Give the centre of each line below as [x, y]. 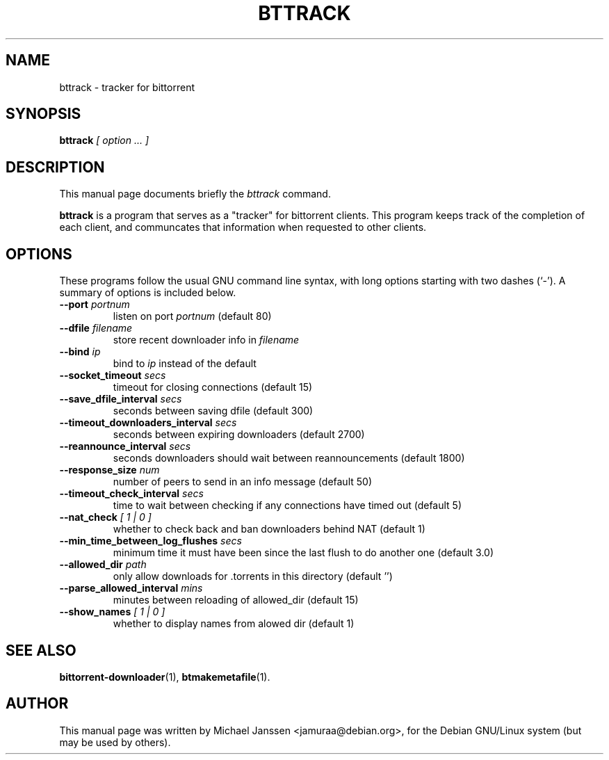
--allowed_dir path [103, 565]
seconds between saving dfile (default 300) [213, 411]
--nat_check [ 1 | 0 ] [105, 517]
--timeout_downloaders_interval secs [148, 423]
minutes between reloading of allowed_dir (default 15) [236, 600]
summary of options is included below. [148, 293]
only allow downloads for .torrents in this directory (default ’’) [253, 576]
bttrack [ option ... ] [104, 140]
